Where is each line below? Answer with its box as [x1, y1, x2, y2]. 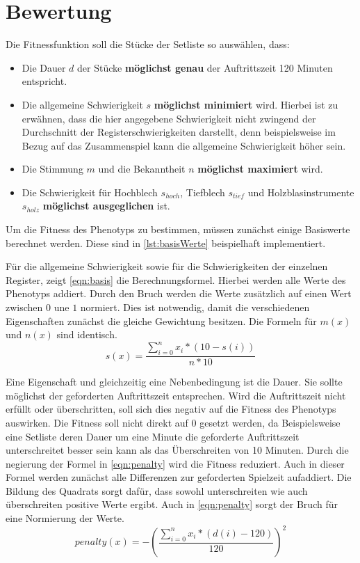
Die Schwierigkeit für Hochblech [22, 184, 158, 199]
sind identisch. [56, 327, 117, 342]
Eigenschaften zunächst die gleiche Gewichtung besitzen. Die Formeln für [6, 313, 317, 328]
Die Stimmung [22, 161, 83, 176]
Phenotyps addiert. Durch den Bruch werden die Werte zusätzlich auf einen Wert [6, 286, 352, 301]
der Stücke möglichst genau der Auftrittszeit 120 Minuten [77, 60, 333, 74]
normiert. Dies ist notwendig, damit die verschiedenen [80, 300, 310, 315]
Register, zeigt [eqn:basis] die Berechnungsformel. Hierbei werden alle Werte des [6, 272, 346, 287]
